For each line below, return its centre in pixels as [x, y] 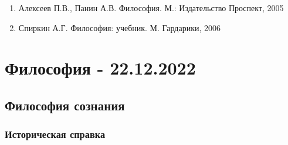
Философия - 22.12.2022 [100, 68]
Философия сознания [65, 105]
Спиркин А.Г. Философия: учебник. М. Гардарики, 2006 [120, 27]
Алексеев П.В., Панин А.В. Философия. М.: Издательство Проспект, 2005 [151, 8]
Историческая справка [55, 134]
